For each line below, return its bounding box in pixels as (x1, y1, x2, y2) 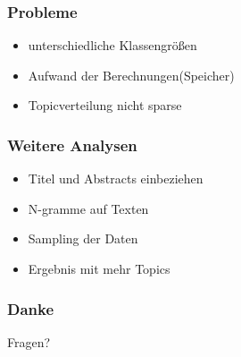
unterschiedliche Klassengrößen (28, 36, 197, 55)
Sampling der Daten (28, 229, 138, 248)
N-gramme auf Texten (28, 199, 149, 217)
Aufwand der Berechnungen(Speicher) (28, 65, 235, 84)
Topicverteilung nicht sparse (28, 96, 182, 115)
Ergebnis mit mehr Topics (28, 259, 170, 277)
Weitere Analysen (7, 133, 137, 156)
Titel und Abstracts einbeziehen (28, 169, 204, 188)
